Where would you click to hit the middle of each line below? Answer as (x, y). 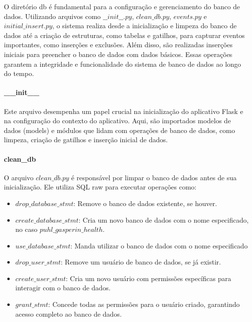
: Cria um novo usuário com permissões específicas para (148, 278)
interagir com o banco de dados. (63, 288)
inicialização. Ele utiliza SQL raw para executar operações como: (100, 187)
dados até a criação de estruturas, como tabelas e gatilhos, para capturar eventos (125, 35)
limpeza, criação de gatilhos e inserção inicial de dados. (86, 140)
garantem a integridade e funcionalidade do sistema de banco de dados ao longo (123, 64)
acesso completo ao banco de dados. (68, 313)
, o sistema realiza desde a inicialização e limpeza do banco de (144, 26)
